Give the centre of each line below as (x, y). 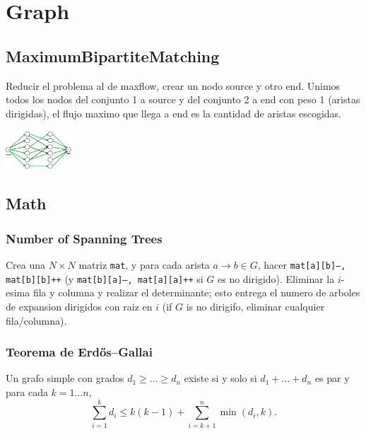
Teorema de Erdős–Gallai (79, 352)
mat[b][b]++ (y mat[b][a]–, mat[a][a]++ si (105, 278)
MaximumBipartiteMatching (113, 56)
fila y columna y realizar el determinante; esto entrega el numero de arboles (196, 292)
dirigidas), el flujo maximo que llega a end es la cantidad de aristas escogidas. (173, 113)
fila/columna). (36, 320)
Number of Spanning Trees (84, 238)
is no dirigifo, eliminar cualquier (255, 306)
